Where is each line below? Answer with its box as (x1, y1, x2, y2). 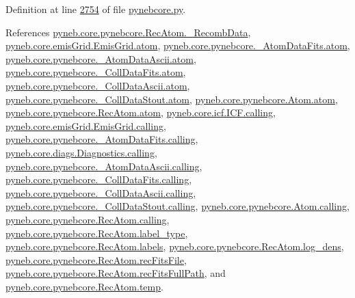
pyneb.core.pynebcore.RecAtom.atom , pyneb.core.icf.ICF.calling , (5, 105, 276, 120)
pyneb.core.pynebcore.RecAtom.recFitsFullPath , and (5, 266, 226, 280)
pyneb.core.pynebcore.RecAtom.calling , (5, 212, 170, 226)
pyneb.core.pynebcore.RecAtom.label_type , (5, 226, 188, 240)
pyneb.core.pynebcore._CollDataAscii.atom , (5, 78, 190, 92)
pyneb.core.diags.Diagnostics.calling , (5, 145, 157, 159)
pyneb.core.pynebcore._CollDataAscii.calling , (5, 185, 196, 200)
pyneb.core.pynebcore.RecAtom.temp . (5, 279, 163, 293)
